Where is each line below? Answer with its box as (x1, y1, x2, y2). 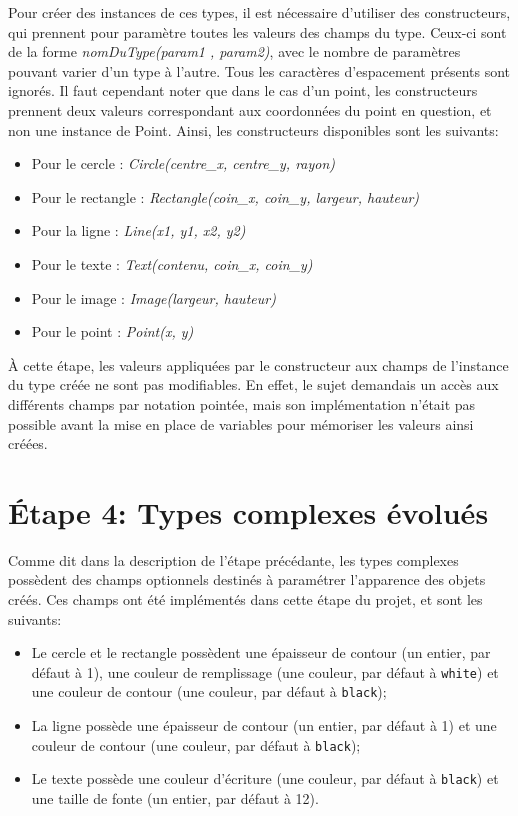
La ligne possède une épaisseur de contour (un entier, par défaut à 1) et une (31, 715, 497, 736)
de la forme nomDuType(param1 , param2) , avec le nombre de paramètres (8, 41, 461, 62)
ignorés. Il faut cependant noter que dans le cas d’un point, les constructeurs (8, 80, 478, 101)
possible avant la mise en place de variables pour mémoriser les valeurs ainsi (8, 413, 474, 434)
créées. (8, 433, 48, 454)
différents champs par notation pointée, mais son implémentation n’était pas (8, 393, 476, 414)
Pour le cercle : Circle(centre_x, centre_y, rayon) (31, 153, 336, 174)
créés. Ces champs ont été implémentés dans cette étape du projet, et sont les (8, 589, 483, 609)
